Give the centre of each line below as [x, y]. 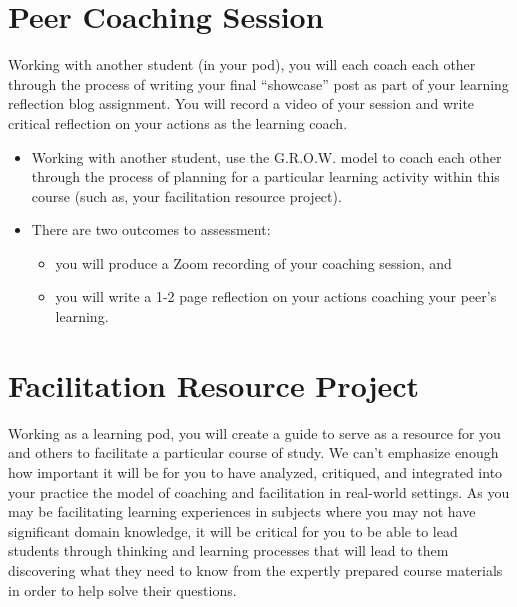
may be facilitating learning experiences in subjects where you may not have [242, 511]
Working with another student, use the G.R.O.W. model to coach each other [266, 156]
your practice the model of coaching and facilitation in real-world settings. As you [259, 491]
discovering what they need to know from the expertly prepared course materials [255, 569]
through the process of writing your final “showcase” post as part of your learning [258, 83]
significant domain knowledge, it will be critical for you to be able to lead [233, 530]
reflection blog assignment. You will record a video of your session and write [241, 103]
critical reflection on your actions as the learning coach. [178, 122]
